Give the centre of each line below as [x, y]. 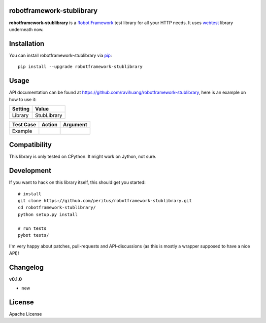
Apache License [25, 314]
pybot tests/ [33, 235]
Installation [27, 44]
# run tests [32, 228]
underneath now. [26, 29]
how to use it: [23, 99]
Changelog [26, 267]
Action [50, 124]
